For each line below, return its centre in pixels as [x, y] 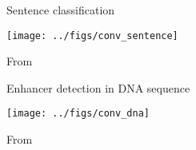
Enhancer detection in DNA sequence [98, 87]
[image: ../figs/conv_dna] [78, 114]
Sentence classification [61, 10]
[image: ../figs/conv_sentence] [92, 36]
